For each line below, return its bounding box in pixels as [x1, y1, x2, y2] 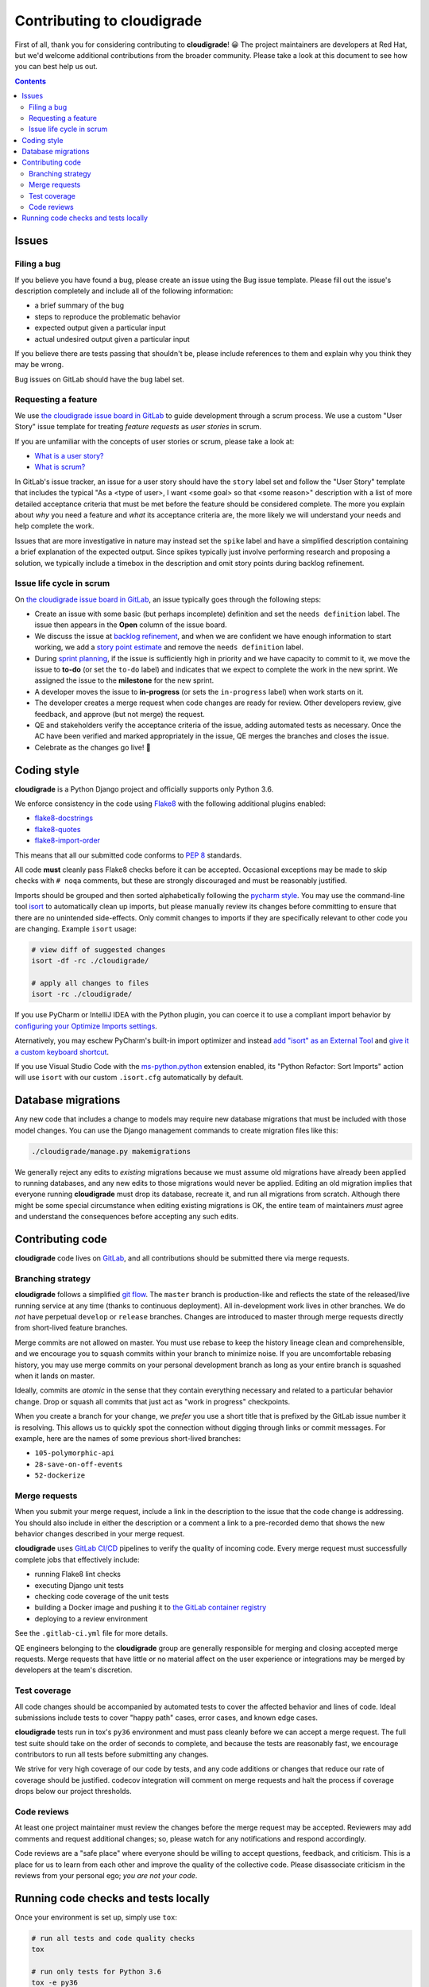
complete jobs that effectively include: [14, 1555, 141, 1564]
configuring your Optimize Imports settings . [14, 1021, 158, 1031]
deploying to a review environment [34, 1613, 149, 1623]
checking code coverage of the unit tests [34, 1592, 169, 1602]
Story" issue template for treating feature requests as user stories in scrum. [14, 422, 262, 432]
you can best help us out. [14, 62, 99, 72]
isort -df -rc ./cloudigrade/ [31, 956, 149, 966]
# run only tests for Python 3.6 [31, 1967, 162, 1977]
